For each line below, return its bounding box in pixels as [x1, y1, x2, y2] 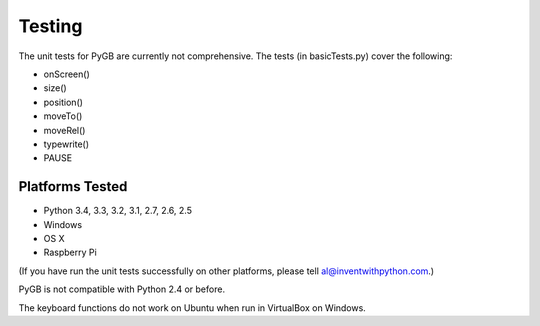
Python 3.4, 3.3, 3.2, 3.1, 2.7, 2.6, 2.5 [43, 205, 192, 217]
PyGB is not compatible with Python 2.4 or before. [18, 283, 225, 295]
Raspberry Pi [43, 246, 97, 259]
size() [43, 82, 67, 94]
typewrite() [43, 138, 90, 150]
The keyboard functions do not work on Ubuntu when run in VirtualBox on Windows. [18, 301, 367, 314]
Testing [18, 15, 83, 37]
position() [43, 96, 84, 108]
